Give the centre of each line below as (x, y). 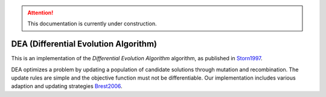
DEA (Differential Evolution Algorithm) (84, 44)
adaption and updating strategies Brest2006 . (67, 86)
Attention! (40, 13)
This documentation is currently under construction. (92, 23)
